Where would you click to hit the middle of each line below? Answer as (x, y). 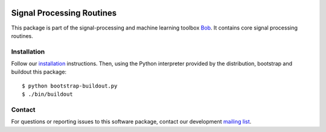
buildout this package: (39, 72)
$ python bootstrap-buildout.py (70, 86)
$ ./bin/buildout (47, 94)
